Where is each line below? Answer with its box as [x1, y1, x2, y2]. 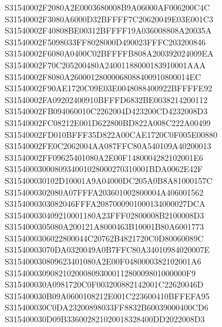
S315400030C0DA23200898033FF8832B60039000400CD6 [5, 301, 208, 313]
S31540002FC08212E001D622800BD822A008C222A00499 [5, 116, 211, 128]
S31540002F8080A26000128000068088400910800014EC [5, 70, 201, 82]
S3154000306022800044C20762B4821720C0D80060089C [5, 232, 204, 244]
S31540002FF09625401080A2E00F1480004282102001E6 [5, 151, 203, 163]
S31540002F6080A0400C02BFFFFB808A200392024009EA [5, 47, 214, 60]
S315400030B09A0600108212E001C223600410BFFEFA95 [5, 289, 210, 302]
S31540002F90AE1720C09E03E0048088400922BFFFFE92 [5, 82, 213, 94]
